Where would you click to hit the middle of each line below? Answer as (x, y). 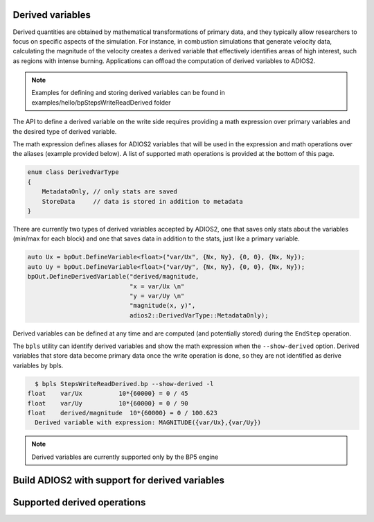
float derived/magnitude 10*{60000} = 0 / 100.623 (122, 413)
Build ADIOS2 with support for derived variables (119, 480)
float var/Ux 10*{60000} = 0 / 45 (108, 394)
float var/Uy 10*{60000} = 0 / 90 (108, 403)
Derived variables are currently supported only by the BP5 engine (125, 457)
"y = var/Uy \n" (157, 296)
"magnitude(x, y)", (162, 306)
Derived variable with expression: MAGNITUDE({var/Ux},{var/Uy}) (148, 423)
